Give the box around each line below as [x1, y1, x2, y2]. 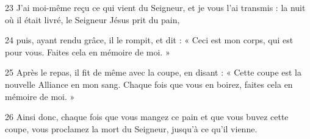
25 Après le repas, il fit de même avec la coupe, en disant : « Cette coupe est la [5, 66, 302, 79]
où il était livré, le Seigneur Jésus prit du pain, [5, 13, 180, 26]
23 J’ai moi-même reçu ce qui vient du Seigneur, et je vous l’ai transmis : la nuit [5, 1, 306, 13]
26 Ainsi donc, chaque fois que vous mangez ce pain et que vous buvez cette [5, 110, 289, 123]
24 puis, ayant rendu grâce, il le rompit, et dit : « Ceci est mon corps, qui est [5, 34, 294, 46]
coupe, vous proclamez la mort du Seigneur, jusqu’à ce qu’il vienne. [5, 122, 258, 135]
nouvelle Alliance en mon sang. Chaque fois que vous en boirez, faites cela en [5, 77, 293, 90]
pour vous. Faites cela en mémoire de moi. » [5, 45, 170, 58]
